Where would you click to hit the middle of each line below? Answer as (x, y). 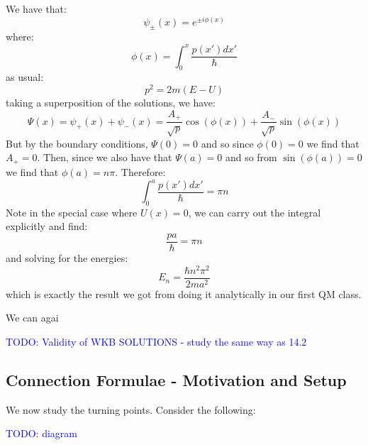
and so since (227, 143)
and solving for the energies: (67, 258)
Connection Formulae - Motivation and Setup (176, 379)
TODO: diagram (41, 433)
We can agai (32, 318)
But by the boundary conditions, (77, 143)
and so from (251, 157)
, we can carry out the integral (255, 212)
